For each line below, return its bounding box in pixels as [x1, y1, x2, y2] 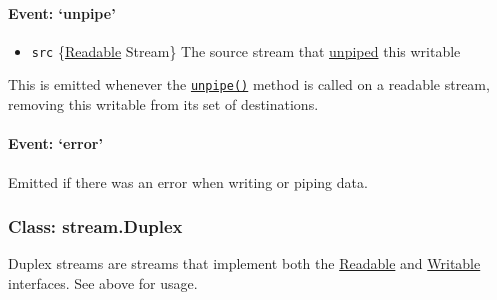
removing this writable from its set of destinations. [8, 94, 319, 115]
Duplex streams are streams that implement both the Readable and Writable [8, 253, 481, 274]
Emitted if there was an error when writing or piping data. [8, 171, 368, 192]
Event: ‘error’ [8, 133, 103, 154]
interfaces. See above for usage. [8, 272, 198, 293]
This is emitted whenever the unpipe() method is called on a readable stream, [8, 74, 490, 95]
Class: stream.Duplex [8, 214, 183, 239]
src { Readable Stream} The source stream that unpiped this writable [31, 40, 461, 61]
